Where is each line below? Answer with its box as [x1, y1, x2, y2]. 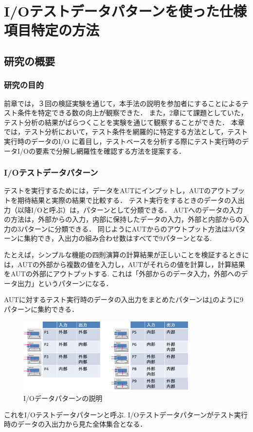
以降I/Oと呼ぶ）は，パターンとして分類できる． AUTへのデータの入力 [17, 204, 243, 215]
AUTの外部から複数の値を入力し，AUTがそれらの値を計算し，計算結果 [17, 259, 245, 269]
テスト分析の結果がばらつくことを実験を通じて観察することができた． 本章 [4, 117, 245, 127]
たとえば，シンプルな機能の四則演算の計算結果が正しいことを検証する [4, 249, 229, 259]
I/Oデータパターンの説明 [23, 393, 103, 403]
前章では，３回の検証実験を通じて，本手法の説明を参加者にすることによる [4, 98, 242, 108]
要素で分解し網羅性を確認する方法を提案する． [35, 145, 185, 156]
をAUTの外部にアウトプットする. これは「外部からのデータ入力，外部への [4, 269, 241, 279]
